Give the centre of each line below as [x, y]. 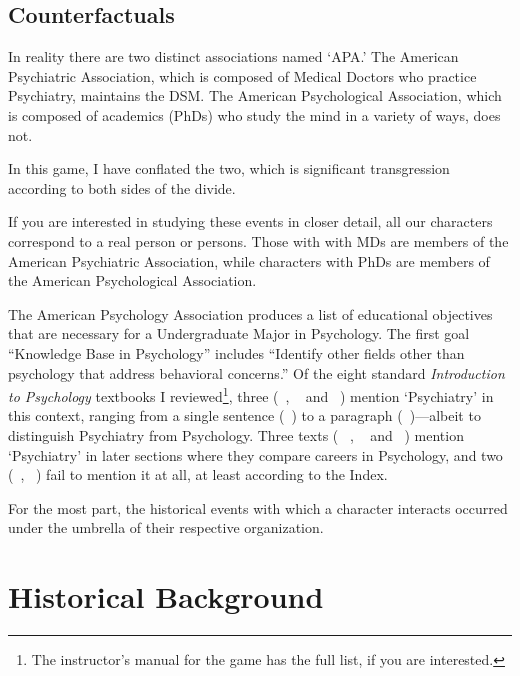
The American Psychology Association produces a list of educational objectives [250, 313]
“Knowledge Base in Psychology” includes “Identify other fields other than [236, 352]
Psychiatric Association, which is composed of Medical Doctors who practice [242, 75]
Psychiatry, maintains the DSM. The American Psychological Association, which [255, 95]
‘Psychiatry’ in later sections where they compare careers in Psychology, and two [255, 454]
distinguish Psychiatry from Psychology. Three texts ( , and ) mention [236, 434]
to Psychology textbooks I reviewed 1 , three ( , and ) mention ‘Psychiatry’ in [251, 394]
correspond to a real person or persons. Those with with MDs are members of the [258, 240]
